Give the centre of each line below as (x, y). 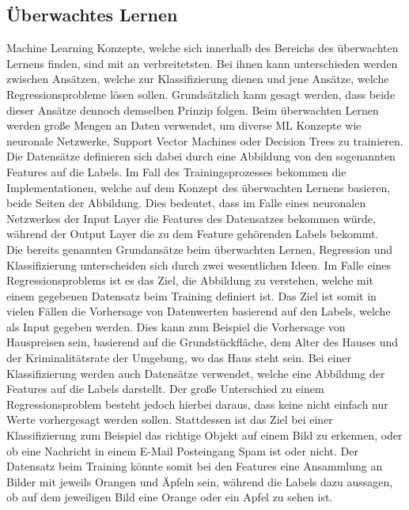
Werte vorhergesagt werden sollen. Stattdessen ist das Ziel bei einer (170, 419)
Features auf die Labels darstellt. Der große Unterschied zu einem (165, 389)
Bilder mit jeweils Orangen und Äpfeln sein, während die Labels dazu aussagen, (200, 481)
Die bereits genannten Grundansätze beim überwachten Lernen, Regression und (200, 249)
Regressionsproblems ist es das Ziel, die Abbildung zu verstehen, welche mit (190, 280)
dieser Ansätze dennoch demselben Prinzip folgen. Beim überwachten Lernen (193, 110)
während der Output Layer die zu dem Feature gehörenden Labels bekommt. (193, 234)
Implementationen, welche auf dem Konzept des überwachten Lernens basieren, (199, 187)
